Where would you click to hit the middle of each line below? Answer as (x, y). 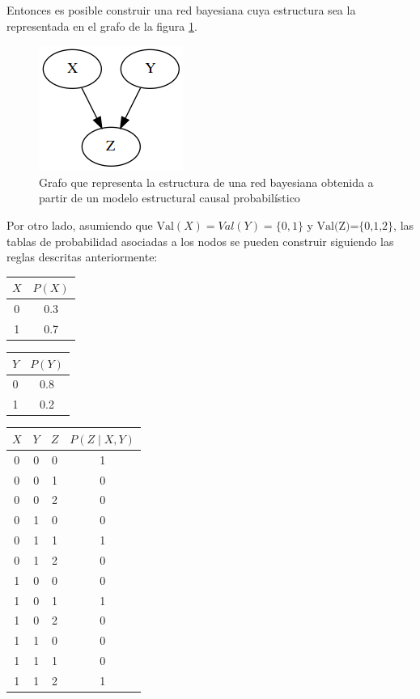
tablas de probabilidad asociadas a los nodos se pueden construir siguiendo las (200, 241)
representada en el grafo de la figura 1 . (102, 25)
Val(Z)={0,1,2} (355, 226)
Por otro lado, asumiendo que (80, 225)
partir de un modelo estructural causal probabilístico (170, 198)
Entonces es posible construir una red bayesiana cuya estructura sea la (181, 10)
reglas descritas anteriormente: (82, 257)
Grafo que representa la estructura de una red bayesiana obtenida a (206, 182)
